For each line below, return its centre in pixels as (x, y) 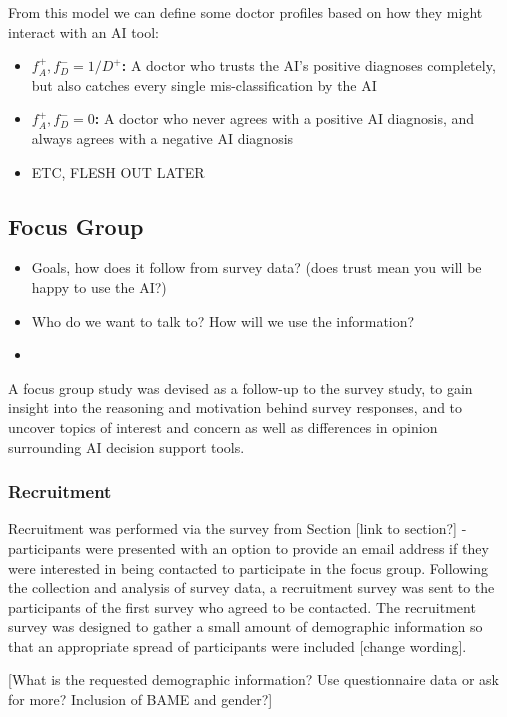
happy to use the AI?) (99, 286)
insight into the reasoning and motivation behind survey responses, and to (235, 407)
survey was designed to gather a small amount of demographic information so (245, 626)
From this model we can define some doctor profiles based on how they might (245, 12)
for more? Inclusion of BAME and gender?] (140, 699)
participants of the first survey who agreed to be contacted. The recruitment (242, 606)
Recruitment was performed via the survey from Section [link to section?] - (237, 528)
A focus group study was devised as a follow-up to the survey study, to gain (240, 387)
